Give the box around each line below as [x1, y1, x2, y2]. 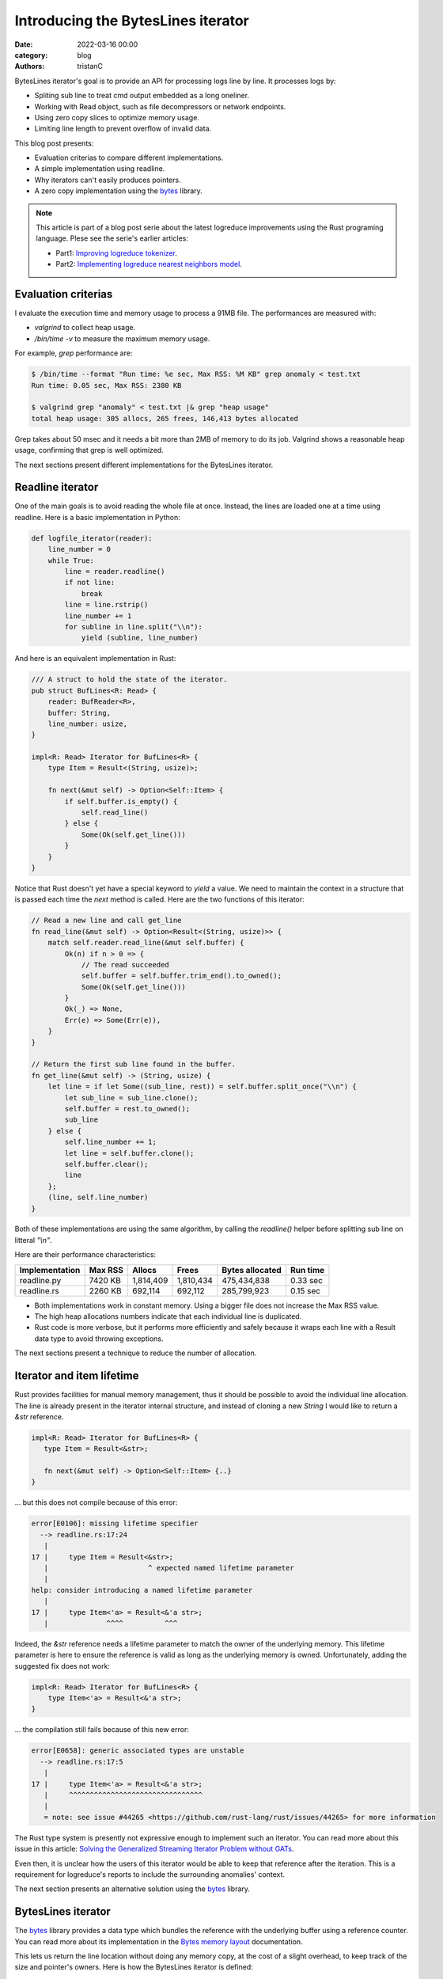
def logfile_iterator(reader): [31, 534, 153, 542]
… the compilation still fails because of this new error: [14, 1725, 190, 1734]
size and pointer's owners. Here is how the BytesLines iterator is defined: [14, 1962, 253, 1972]
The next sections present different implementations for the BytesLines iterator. [14, 460, 274, 469]
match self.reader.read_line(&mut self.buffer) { [47, 938, 244, 948]
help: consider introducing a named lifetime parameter [31, 1586, 253, 1594]
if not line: [64, 578, 115, 587]
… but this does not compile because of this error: [14, 1498, 178, 1507]
